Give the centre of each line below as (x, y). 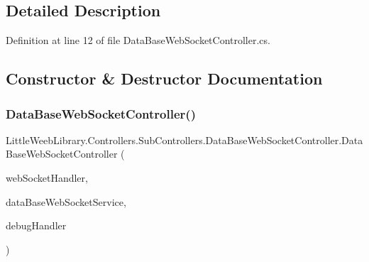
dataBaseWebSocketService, (66, 201)
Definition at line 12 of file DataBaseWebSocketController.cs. (138, 40)
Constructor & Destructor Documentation (164, 78)
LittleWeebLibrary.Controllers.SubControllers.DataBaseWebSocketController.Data (184, 140)
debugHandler (36, 225)
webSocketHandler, (47, 177)
